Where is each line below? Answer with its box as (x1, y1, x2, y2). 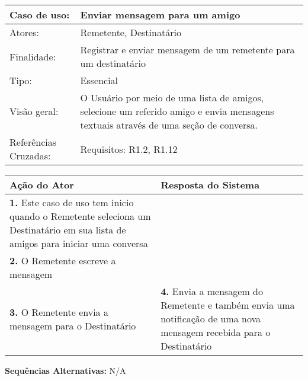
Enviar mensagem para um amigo (80, 8, 240, 21)
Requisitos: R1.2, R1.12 (80, 142, 178, 156)
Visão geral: (9, 104, 59, 118)
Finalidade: (9, 49, 56, 63)
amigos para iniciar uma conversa (9, 236, 148, 250)
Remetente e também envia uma (161, 298, 295, 312)
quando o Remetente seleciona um (9, 209, 151, 223)
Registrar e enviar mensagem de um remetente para (80, 43, 295, 56)
